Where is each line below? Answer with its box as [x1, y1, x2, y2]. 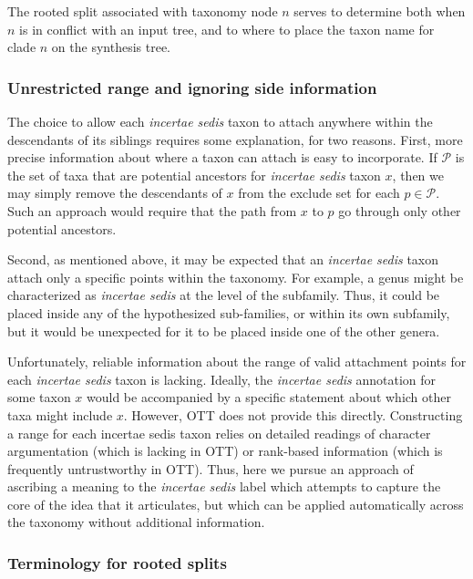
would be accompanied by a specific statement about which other [87, 388, 451, 407]
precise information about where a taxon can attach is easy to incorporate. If [7, 148, 437, 167]
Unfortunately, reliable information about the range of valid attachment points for [7, 352, 467, 371]
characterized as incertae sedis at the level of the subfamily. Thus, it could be [7, 285, 440, 305]
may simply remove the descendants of [7, 183, 222, 202]
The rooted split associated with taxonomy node [7, 2, 278, 20]
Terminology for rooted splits [7, 551, 227, 574]
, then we [392, 165, 444, 184]
